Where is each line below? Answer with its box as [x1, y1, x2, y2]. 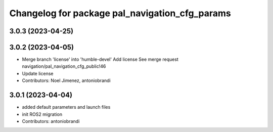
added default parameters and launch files [22, 104, 111, 110]
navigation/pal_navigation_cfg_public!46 [22, 63, 106, 69]
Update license [22, 70, 54, 76]
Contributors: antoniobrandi [22, 118, 80, 124]
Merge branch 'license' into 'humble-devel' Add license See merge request [22, 56, 179, 63]
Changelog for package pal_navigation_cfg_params [9, 8, 231, 19]
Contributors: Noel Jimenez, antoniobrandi [22, 77, 111, 83]
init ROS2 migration [22, 111, 63, 117]
